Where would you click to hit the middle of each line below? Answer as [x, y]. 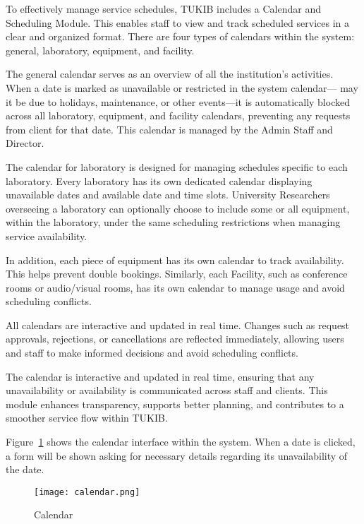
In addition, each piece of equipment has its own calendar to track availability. [175, 260]
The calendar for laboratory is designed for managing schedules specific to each [177, 166]
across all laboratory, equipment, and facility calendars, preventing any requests [178, 115]
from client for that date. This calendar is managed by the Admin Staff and [169, 129]
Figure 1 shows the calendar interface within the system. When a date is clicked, [181, 442]
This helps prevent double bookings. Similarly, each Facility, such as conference [177, 274]
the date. [25, 469]
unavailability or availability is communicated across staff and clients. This [167, 390]
